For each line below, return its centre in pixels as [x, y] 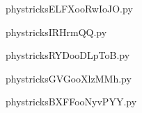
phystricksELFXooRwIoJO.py [69, 8]
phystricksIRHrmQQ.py [56, 32]
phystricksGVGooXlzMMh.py [69, 78]
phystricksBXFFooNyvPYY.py [71, 102]
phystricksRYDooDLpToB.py [68, 55]
